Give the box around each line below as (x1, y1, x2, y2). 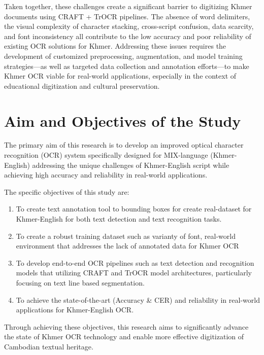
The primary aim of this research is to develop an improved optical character (4, 139, 244, 150)
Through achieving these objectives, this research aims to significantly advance (4, 321, 249, 332)
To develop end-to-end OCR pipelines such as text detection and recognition (16, 257, 254, 268)
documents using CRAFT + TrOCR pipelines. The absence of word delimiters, (4, 11, 250, 21)
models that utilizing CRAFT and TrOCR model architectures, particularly (16, 267, 252, 278)
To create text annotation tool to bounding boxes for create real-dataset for (16, 203, 252, 214)
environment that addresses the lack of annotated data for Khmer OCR (16, 240, 239, 251)
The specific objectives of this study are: (4, 186, 129, 197)
